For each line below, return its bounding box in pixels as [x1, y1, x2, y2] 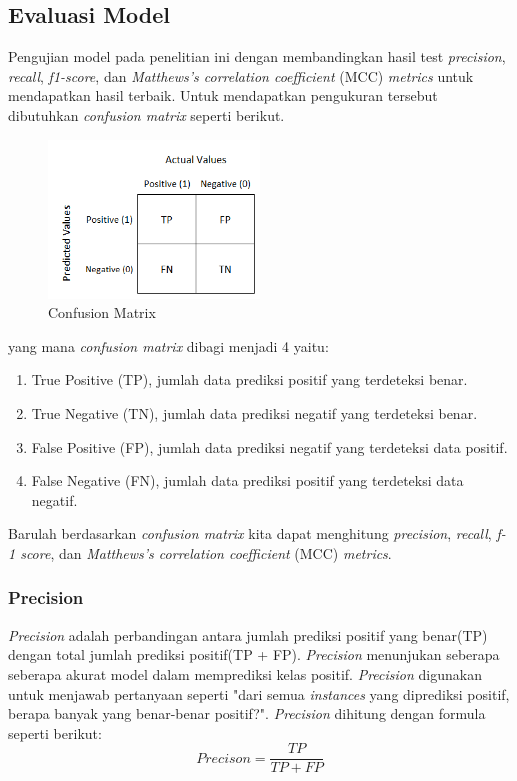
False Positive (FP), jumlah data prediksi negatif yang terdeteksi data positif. [31, 436, 508, 457]
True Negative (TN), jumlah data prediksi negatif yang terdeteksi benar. [31, 402, 478, 423]
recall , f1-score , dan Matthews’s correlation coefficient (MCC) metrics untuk [8, 65, 474, 86]
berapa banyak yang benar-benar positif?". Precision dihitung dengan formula [8, 703, 486, 724]
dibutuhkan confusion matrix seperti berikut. [8, 104, 285, 125]
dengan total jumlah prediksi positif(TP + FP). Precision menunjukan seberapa [8, 644, 500, 665]
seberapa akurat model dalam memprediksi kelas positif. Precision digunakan [8, 663, 482, 684]
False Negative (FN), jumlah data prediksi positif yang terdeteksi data [31, 470, 464, 491]
